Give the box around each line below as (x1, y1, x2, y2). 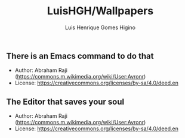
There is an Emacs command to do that (6, 51, 154, 61)
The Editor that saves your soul (6, 96, 125, 106)
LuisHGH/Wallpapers (47, 4, 154, 18)
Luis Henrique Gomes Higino (64, 24, 136, 31)
